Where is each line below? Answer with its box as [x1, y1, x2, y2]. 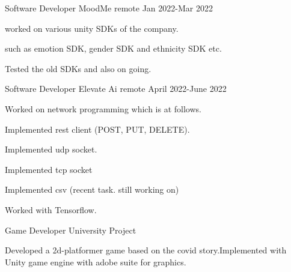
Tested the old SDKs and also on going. [5, 62, 152, 74]
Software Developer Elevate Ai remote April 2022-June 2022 [5, 82, 227, 95]
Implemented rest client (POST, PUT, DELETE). [5, 122, 190, 135]
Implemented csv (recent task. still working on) [5, 183, 179, 196]
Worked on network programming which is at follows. [5, 102, 201, 115]
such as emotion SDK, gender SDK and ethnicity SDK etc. [5, 42, 222, 55]
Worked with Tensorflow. [5, 203, 97, 216]
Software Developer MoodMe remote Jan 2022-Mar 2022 [5, 2, 213, 14]
